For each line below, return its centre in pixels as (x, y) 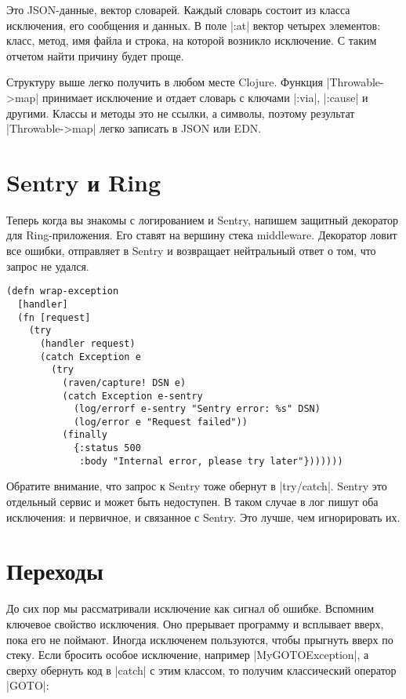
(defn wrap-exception (63, 291)
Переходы (55, 571)
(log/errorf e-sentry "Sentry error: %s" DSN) (197, 409)
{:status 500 (107, 448)
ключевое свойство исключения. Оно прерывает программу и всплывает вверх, (195, 623)
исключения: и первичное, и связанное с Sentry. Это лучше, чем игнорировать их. (203, 517)
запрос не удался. (48, 266)
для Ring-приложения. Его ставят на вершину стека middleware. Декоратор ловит (202, 235)
